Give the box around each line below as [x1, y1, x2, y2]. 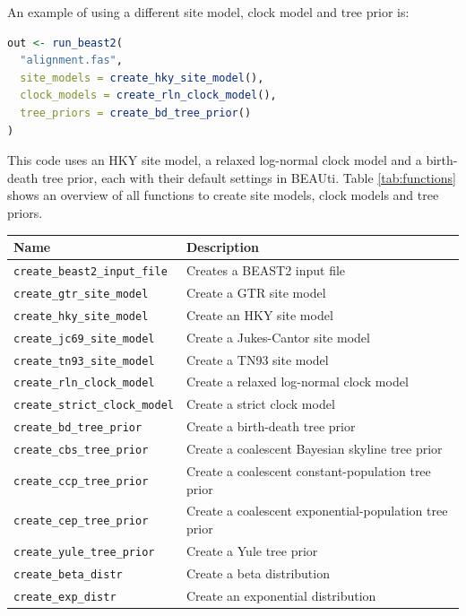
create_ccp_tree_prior [13, 474, 149, 488]
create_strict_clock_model [13, 399, 174, 412]
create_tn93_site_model [13, 354, 155, 368]
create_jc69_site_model [13, 332, 155, 345]
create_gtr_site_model [13, 287, 149, 300]
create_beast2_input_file [13, 265, 168, 278]
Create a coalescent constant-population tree [186, 462, 431, 481]
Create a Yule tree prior [186, 541, 318, 560]
